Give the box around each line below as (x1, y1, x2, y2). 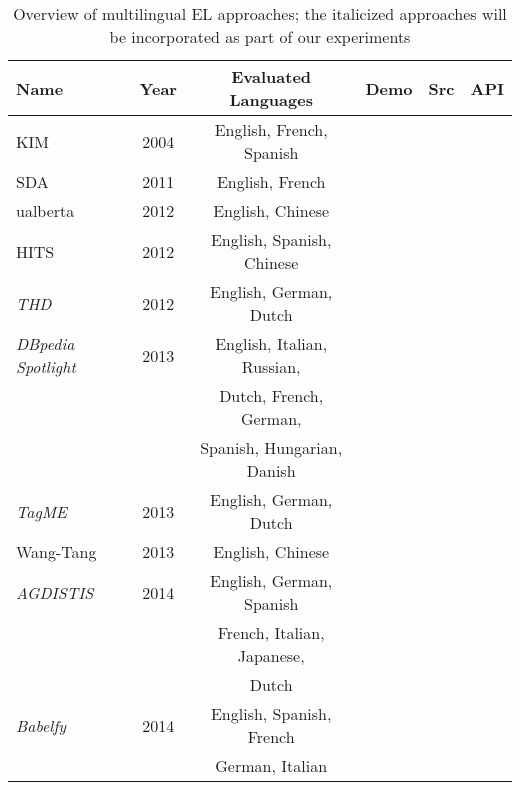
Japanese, (237, 644, 305, 667)
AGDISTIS (16, 580, 94, 604)
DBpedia (16, 332, 75, 355)
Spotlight (16, 355, 76, 378)
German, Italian (215, 754, 328, 777)
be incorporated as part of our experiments (109, 25, 411, 48)
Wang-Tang (16, 540, 97, 563)
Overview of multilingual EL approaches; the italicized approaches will (13, 2, 507, 25)
